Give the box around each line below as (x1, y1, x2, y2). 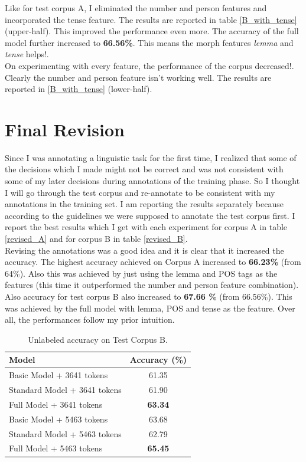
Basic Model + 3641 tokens (9, 369, 108, 381)
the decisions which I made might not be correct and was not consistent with (5, 163, 284, 175)
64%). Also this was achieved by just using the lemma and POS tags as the (5, 267, 278, 279)
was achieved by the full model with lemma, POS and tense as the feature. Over (5, 302, 295, 314)
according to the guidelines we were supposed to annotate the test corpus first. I (5, 209, 295, 221)
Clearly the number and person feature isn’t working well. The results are (5, 71, 272, 83)
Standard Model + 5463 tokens (9, 427, 122, 440)
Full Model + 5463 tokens (9, 442, 103, 454)
